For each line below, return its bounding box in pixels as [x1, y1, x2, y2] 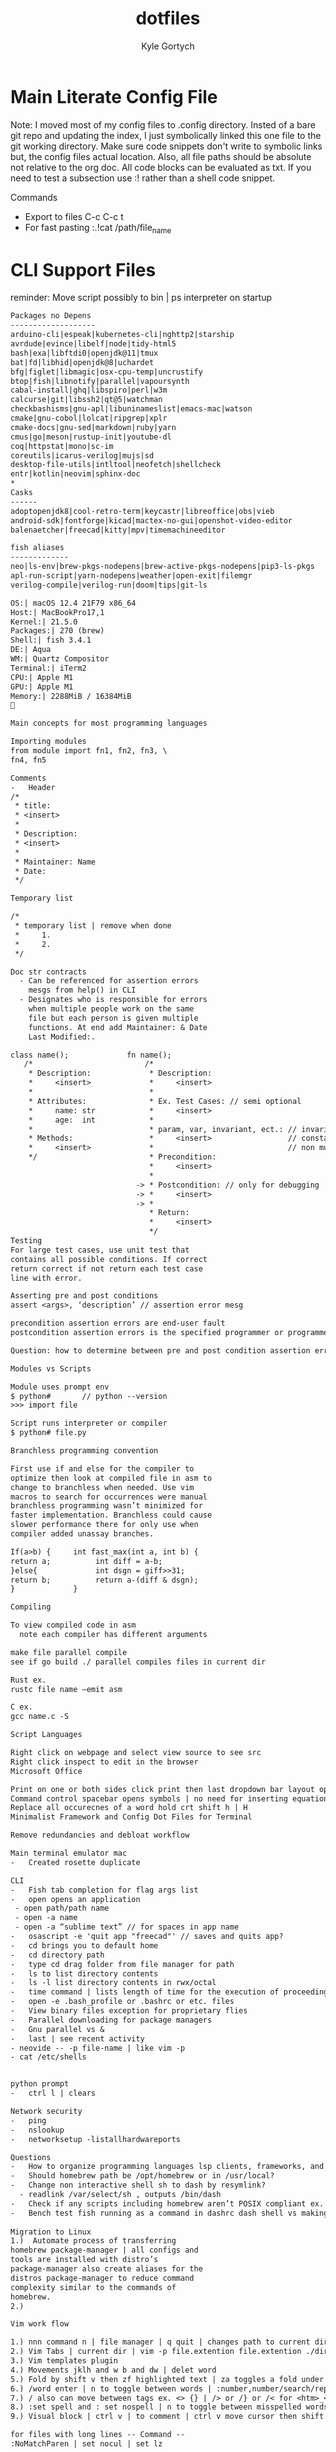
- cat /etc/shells [10, 2052, 87, 2062]
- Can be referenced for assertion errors [19, 976, 199, 986]
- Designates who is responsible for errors [19, 995, 208, 1005]
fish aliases [10, 543, 65, 553]
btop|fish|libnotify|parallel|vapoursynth [10, 376, 190, 386]
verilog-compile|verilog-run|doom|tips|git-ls [10, 580, 208, 590]
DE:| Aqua [10, 645, 52, 655]
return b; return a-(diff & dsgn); [10, 1575, 199, 1585]
